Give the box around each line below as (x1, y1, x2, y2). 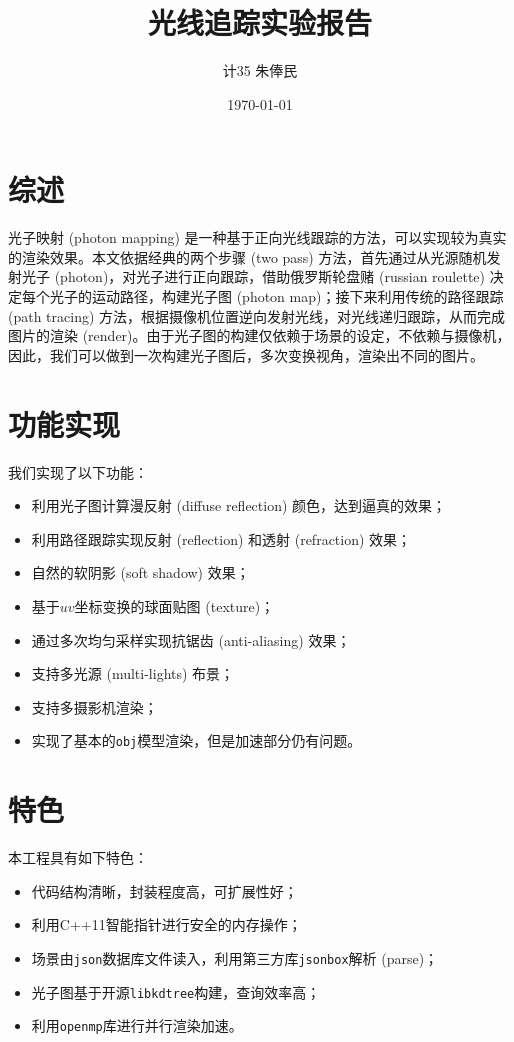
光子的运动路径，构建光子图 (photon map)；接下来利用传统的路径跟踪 (49, 286, 504, 307)
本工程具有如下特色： (8, 847, 148, 868)
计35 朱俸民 (222, 60, 298, 81)
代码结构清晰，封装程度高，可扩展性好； (31, 880, 298, 901)
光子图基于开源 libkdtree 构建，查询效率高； (31, 981, 321, 1002)
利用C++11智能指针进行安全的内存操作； (31, 914, 302, 935)
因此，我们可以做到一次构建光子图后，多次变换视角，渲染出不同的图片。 (8, 344, 484, 365)
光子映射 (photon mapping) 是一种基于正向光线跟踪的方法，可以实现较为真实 (8, 227, 507, 248)
